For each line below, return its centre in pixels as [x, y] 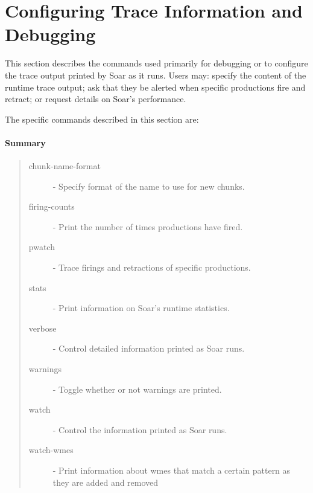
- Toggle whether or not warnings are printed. [137, 389]
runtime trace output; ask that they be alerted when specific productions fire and [155, 87]
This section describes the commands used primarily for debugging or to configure [156, 63]
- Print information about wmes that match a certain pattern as [172, 470]
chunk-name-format [65, 166]
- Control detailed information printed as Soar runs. [149, 348]
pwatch [42, 247]
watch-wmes [51, 450]
